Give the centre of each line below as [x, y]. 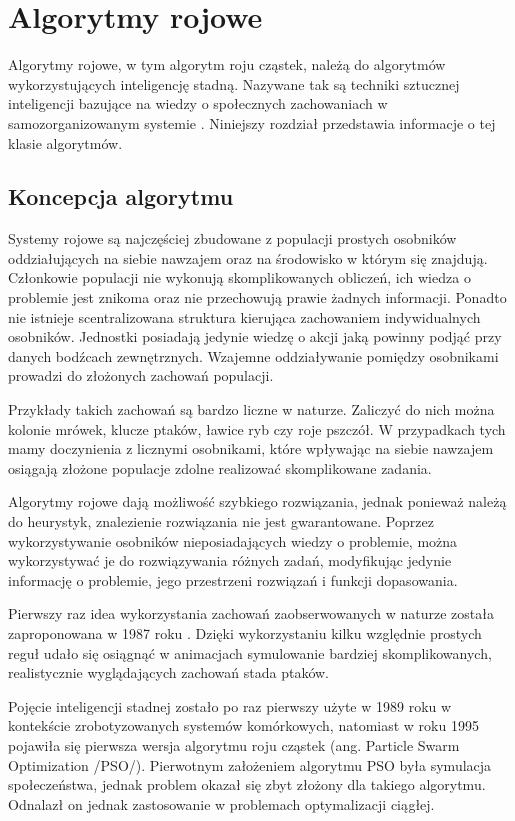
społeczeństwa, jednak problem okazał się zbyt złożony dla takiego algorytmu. [247, 784]
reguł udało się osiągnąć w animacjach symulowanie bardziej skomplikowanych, [250, 652]
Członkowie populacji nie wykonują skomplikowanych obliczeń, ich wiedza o [239, 277]
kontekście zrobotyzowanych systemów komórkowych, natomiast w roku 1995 [243, 725]
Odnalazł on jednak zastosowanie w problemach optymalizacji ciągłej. [221, 803]
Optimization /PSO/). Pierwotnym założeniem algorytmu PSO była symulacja [250, 764]
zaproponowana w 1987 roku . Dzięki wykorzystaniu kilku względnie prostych [245, 632]
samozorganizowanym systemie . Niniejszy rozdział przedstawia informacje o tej [252, 122]
